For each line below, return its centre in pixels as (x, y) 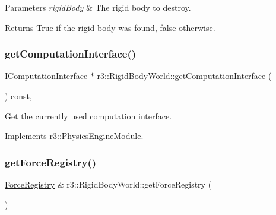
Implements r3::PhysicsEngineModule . (74, 136)
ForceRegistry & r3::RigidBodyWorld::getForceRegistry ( (108, 184)
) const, (18, 96)
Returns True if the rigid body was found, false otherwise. (110, 27)
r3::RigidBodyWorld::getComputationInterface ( (184, 76)
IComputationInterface (46, 76)
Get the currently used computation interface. (88, 116)
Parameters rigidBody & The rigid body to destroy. (98, 7)
